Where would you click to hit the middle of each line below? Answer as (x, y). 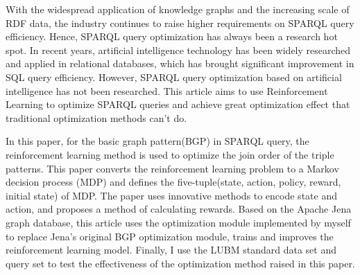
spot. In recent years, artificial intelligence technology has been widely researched (178, 50)
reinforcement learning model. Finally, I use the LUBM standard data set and (171, 250)
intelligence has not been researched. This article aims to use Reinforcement (167, 90)
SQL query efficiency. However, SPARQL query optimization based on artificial (174, 77)
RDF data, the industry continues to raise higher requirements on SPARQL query (180, 23)
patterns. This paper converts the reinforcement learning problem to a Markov (172, 168)
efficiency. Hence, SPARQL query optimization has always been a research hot (172, 36)
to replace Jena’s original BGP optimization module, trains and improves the (170, 236)
